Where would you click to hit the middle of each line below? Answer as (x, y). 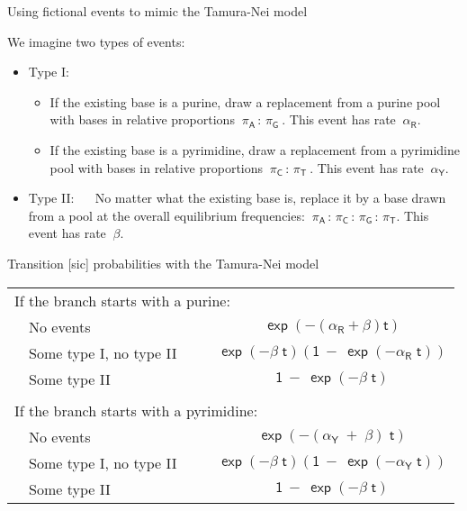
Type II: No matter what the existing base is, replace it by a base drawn (237, 198)
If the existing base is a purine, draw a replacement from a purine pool (245, 101)
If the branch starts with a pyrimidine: (136, 410)
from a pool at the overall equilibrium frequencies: (166, 215)
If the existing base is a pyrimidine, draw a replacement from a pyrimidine (255, 149)
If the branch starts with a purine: (122, 300)
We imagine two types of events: (96, 41)
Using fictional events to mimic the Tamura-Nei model (157, 11)
